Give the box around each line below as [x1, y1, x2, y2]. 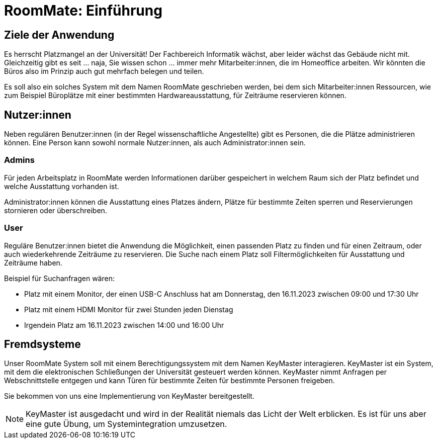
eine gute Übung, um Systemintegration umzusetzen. [26, 419, 227, 429]
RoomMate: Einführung [4, 2, 162, 19]
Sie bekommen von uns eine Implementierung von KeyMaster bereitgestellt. [4, 392, 254, 401]
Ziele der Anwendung [4, 28, 115, 41]
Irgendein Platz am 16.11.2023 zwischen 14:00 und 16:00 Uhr [24, 320, 224, 329]
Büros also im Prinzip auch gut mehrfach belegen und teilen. [4, 67, 204, 76]
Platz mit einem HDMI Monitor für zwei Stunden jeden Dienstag [24, 305, 233, 314]
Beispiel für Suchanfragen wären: [4, 274, 115, 283]
